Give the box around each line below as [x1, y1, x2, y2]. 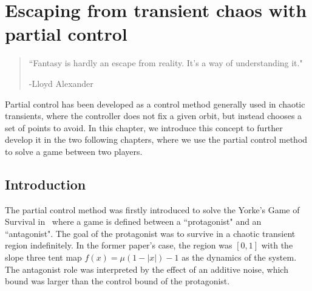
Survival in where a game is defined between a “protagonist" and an [5, 215, 262, 228]
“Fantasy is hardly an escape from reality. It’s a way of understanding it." [29, 56, 303, 69]
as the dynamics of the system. [181, 251, 297, 264]
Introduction [5, 174, 86, 193]
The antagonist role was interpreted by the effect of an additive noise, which [5, 262, 288, 275]
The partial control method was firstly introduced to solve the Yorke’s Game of [5, 203, 300, 216]
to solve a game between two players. [5, 145, 143, 157]
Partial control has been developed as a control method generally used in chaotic [5, 97, 305, 110]
